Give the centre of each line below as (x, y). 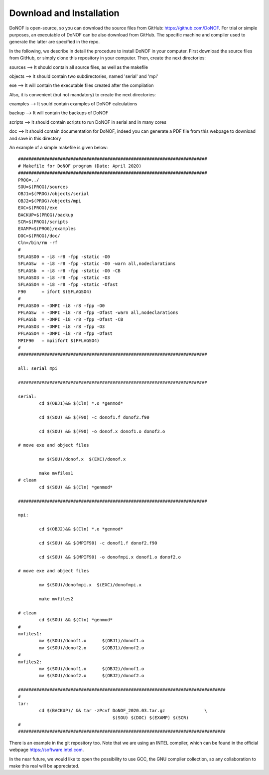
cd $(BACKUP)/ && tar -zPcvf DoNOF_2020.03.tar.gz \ (123, 711)
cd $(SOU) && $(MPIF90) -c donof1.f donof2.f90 (98, 543)
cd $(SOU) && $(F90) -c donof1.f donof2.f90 (94, 417)
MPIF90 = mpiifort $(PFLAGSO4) (59, 340)
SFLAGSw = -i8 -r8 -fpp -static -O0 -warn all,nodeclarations (97, 264)
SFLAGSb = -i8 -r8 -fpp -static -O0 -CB (69, 270)
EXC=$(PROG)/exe (38, 208)
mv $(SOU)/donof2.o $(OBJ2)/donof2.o (92, 676)
